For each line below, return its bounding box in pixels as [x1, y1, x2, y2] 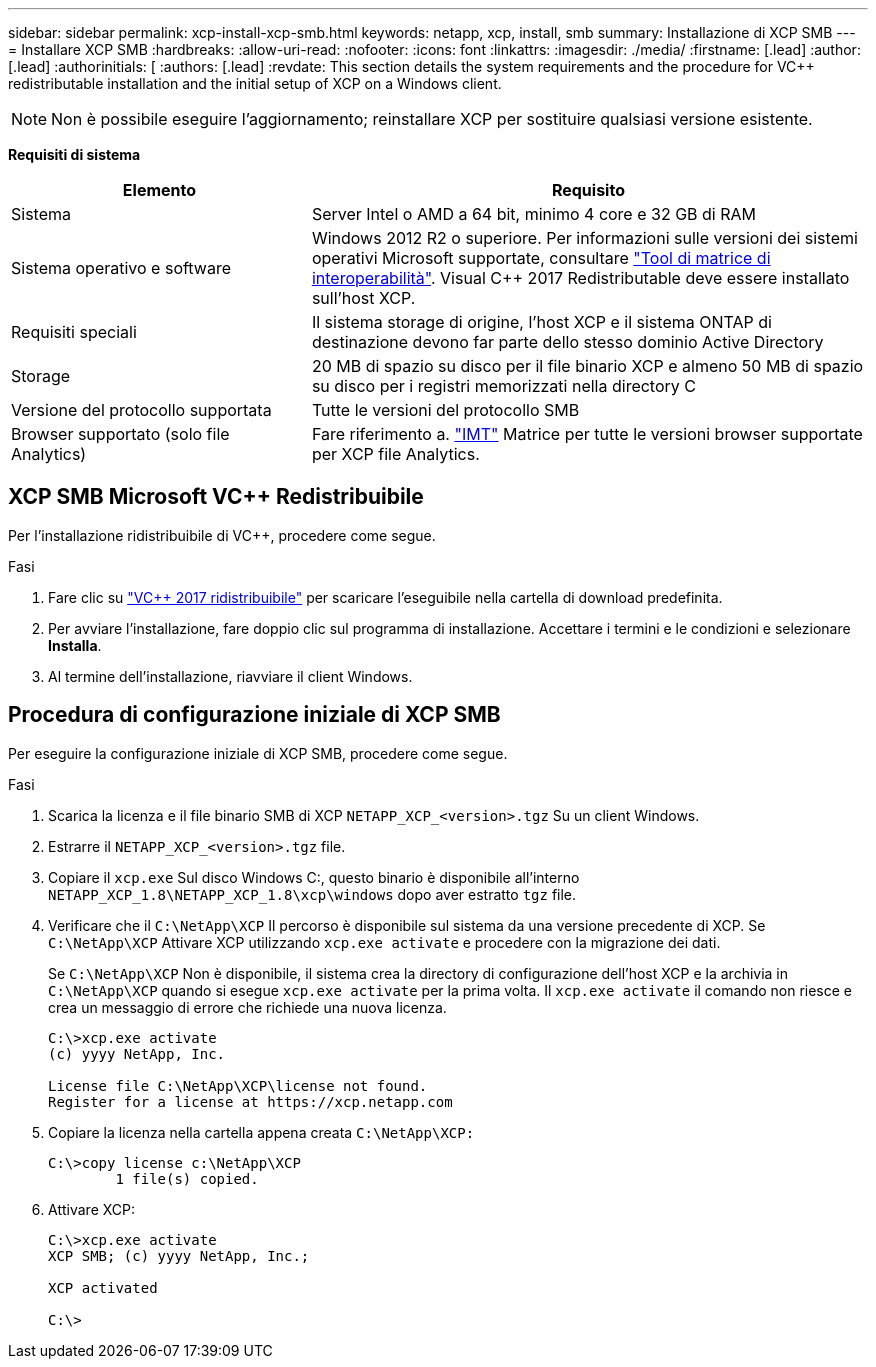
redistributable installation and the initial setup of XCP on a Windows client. [8, 75, 502, 92]
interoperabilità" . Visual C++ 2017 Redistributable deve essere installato [311, 268, 850, 288]
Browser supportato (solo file [11, 424, 230, 444]
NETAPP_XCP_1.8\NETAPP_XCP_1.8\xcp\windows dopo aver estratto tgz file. [48, 885, 577, 903]
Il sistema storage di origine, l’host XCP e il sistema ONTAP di [311, 312, 772, 332]
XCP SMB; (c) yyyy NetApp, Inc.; [48, 1247, 310, 1264]
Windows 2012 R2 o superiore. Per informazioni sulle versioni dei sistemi [311, 228, 858, 248]
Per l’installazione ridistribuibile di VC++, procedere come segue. [8, 526, 436, 544]
